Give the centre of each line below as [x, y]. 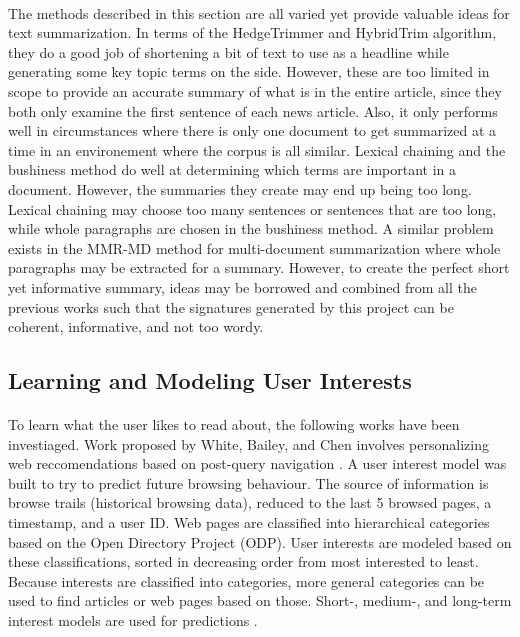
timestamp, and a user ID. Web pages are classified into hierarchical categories [249, 522]
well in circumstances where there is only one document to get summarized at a [252, 130]
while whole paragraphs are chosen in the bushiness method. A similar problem [251, 228]
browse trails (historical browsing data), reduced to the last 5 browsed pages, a [250, 502]
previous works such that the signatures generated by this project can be [231, 306]
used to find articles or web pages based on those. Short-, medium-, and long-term [260, 600]
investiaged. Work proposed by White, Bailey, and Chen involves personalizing [248, 443]
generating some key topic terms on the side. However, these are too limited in [249, 71]
